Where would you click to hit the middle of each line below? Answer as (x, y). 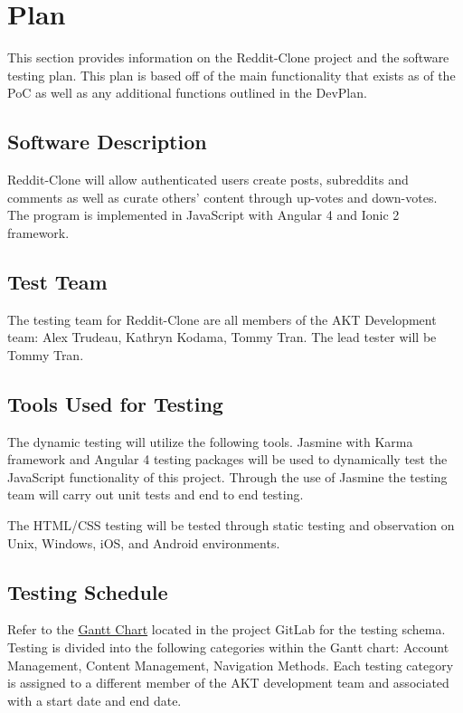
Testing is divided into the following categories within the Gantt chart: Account (228, 647)
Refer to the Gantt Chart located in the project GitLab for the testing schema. (227, 629)
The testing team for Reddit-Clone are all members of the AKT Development (222, 319)
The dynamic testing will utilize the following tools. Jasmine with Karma (210, 441)
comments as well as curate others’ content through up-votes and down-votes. (222, 197)
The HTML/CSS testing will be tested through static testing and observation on (231, 525)
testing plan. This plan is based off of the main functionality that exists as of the (231, 75)
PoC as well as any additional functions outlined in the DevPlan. (187, 93)
